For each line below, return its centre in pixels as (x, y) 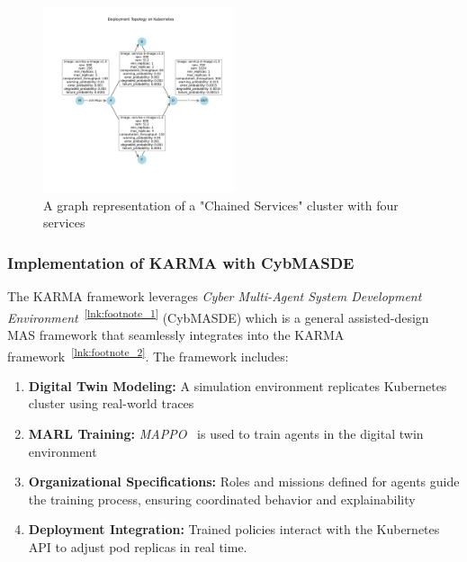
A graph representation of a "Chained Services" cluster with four (221, 205)
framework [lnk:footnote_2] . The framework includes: (148, 354)
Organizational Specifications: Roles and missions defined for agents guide (244, 482)
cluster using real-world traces (111, 403)
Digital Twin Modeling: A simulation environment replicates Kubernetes (238, 385)
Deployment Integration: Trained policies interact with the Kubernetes (234, 529)
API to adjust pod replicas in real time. (138, 547)
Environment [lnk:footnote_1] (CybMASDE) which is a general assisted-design (218, 316)
